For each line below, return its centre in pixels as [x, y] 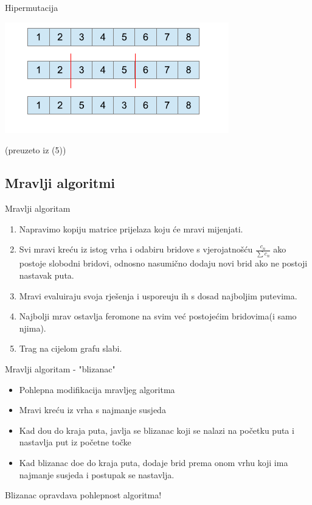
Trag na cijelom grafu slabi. [71, 348]
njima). [33, 328]
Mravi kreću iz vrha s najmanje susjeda [92, 410]
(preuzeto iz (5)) [36, 150]
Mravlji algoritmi [60, 183]
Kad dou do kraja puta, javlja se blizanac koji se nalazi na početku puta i [157, 430]
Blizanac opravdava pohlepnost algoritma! [83, 495]
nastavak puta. [47, 275]
